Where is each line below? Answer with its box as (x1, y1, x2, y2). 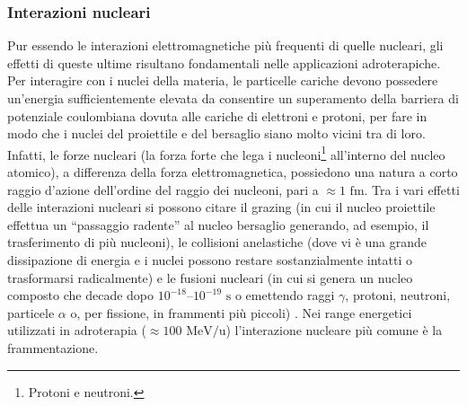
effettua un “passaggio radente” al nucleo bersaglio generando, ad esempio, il (7, 215, 429, 234)
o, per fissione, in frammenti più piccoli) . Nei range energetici (70, 303, 412, 322)
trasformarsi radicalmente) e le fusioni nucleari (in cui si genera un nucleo (7, 268, 413, 287)
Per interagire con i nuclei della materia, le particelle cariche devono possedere (7, 71, 438, 90)
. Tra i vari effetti (364, 180, 460, 199)
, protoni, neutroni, (345, 286, 451, 304)
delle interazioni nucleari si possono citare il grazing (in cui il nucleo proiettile (7, 198, 436, 216)
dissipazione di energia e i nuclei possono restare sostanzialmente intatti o (7, 251, 412, 269)
